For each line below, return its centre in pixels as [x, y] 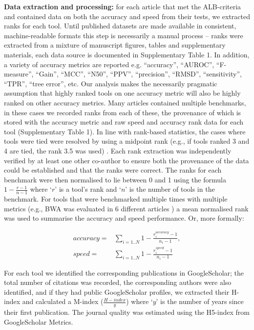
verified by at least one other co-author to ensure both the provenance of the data [127, 160]
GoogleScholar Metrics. [39, 321]
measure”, [19, 74]
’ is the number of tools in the [170, 189]
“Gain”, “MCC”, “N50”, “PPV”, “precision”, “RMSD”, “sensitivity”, [139, 74]
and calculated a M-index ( [63, 301]
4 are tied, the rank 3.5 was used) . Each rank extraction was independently [118, 150]
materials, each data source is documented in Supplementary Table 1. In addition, [127, 54]
